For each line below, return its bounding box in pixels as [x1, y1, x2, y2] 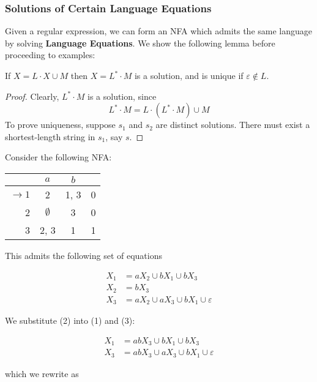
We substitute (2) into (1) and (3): [5, 314, 135, 327]
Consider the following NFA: [5, 151, 112, 163]
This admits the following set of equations [5, 249, 162, 261]
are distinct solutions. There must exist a [155, 118, 310, 131]
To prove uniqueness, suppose [5, 118, 116, 131]
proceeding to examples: [5, 48, 95, 61]
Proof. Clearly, [5, 89, 59, 102]
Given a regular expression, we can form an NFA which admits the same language [5, 24, 312, 37]
